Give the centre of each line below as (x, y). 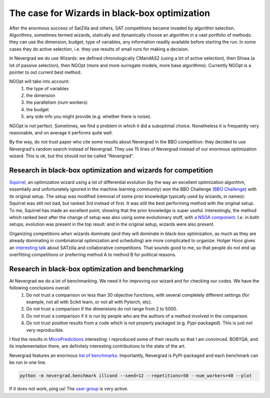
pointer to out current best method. (45, 72)
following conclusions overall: (40, 288)
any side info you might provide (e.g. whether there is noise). (89, 117)
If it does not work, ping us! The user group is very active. (69, 389)
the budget (37, 109)
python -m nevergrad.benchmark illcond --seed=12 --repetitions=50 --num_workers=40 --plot (136, 376)
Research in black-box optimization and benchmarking (96, 269)
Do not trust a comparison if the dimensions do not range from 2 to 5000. (102, 309)
